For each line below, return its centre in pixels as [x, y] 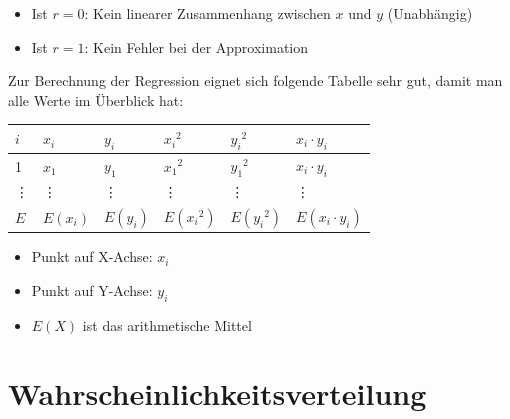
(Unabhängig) [430, 13]
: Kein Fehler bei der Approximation [196, 46]
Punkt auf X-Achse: [92, 256]
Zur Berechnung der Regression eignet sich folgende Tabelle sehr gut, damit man [255, 80]
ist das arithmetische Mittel [167, 324]
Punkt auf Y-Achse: [92, 289]
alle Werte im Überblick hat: [96, 99]
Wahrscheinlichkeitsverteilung [217, 393]
